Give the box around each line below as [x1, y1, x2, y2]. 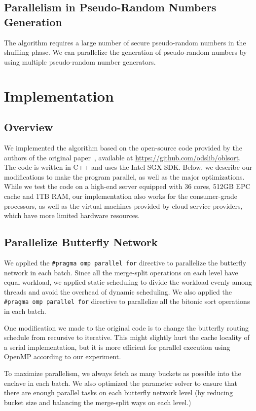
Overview [4, 119, 53, 135]
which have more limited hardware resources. [4, 210, 140, 221]
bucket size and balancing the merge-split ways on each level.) [4, 397, 191, 407]
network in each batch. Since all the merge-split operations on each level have [4, 267, 238, 277]
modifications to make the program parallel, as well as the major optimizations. [4, 171, 245, 182]
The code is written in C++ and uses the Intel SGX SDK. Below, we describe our [4, 162, 252, 172]
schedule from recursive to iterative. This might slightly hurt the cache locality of [4, 332, 250, 342]
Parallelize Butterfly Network [4, 234, 158, 250]
